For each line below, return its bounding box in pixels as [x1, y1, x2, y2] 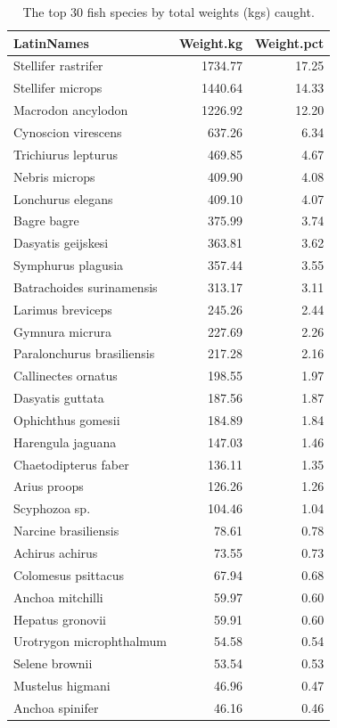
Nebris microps [13, 167, 95, 185]
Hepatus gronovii [13, 609, 106, 628]
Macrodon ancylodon [13, 101, 128, 119]
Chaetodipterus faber [13, 454, 129, 473]
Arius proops [13, 477, 84, 495]
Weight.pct [255, 33, 325, 52]
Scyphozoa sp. [13, 499, 91, 518]
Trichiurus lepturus [13, 144, 118, 163]
